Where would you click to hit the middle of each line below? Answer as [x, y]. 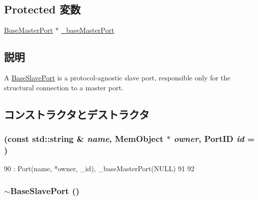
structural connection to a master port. [64, 87]
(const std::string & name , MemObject [84, 138]
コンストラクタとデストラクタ [77, 114]
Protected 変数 [42, 9]
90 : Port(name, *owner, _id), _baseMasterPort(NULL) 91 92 [99, 168]
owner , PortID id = [214, 138]
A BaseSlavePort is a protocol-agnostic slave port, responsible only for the [117, 77]
